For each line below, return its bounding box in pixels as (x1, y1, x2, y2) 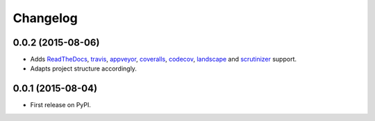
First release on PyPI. (30, 101, 92, 109)
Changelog (12, 10, 78, 26)
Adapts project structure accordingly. (30, 64, 137, 73)
